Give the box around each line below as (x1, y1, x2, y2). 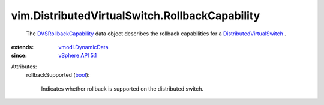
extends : (11, 43, 34, 50)
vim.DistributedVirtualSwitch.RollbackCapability (11, 9, 260, 22)
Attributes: (11, 63, 37, 70)
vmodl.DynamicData (58, 43, 109, 50)
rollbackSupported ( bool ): (26, 71, 90, 79)
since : (11, 52, 27, 59)
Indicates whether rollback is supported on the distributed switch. (41, 85, 204, 92)
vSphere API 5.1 (58, 52, 97, 59)
